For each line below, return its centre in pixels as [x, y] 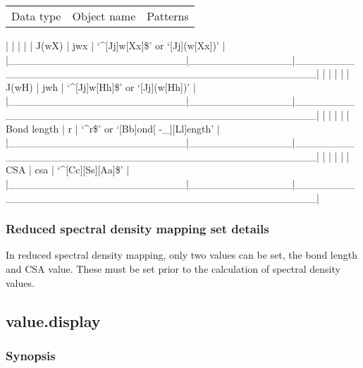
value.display [53, 320]
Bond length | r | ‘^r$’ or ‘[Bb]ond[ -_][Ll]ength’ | [113, 128]
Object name [104, 16]
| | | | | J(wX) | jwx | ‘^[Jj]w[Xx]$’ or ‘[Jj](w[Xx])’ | [116, 45]
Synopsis [31, 355]
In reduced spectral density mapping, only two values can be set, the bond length [181, 255]
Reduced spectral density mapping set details [137, 229]
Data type [36, 16]
